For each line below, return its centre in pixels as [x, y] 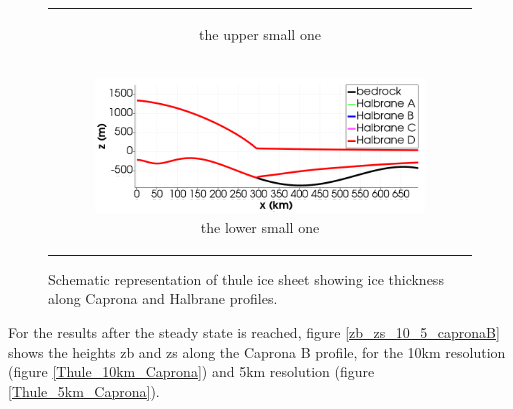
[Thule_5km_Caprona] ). [84, 390]
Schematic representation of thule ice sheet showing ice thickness [246, 278]
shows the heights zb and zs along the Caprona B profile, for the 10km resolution [257, 351]
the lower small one [260, 226]
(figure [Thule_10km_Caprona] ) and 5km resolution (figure [191, 371]
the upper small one [260, 33]
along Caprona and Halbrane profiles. [163, 298]
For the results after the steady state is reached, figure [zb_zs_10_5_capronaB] [254, 331]
